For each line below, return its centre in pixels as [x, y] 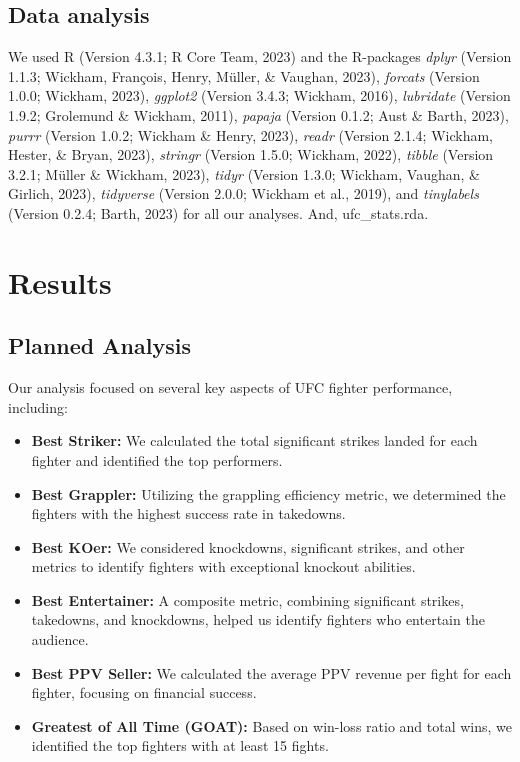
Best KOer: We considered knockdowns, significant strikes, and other [248, 546]
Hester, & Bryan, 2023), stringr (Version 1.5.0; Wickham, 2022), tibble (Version [251, 154]
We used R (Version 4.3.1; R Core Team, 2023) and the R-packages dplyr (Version [260, 56]
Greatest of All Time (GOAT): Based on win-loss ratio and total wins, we [272, 725]
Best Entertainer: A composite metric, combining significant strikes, [247, 599]
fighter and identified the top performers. [157, 459]
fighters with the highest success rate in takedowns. [188, 513]
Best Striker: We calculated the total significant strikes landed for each [254, 440]
